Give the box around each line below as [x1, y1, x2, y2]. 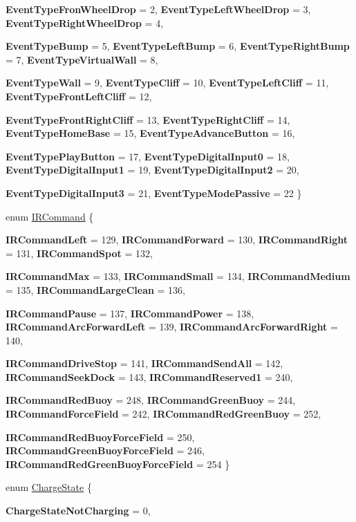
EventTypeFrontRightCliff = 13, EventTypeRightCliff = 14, [6, 112, 290, 127]
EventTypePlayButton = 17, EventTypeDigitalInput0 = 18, [6, 149, 290, 163]
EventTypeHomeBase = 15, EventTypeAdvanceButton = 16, [6, 126, 295, 140]
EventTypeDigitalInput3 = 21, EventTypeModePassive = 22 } [6, 185, 302, 200]
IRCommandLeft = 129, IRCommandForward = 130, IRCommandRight [6, 232, 348, 247]
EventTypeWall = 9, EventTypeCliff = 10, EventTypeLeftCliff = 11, [6, 75, 329, 90]
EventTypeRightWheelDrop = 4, [6, 15, 164, 30]
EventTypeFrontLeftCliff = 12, [6, 88, 152, 103]
